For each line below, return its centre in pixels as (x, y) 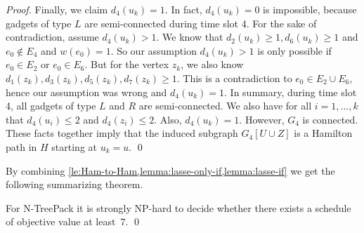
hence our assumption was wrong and (86, 92)
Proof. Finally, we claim (57, 9)
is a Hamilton (323, 133)
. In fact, (183, 9)
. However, (262, 119)
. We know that (190, 37)
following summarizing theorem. (74, 184)
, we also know (212, 64)
